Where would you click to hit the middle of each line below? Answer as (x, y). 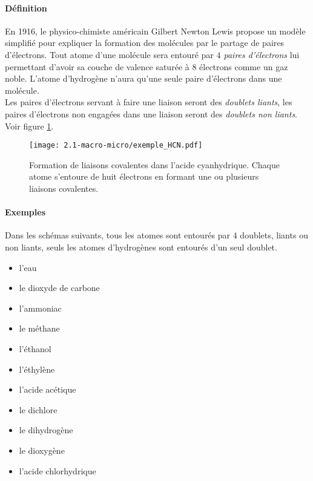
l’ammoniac (40, 308)
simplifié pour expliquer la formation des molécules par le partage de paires (144, 43)
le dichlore (38, 409)
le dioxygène (42, 450)
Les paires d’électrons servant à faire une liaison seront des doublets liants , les (149, 102)
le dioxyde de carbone (59, 288)
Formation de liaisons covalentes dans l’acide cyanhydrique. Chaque (154, 164)
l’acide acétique (48, 389)
